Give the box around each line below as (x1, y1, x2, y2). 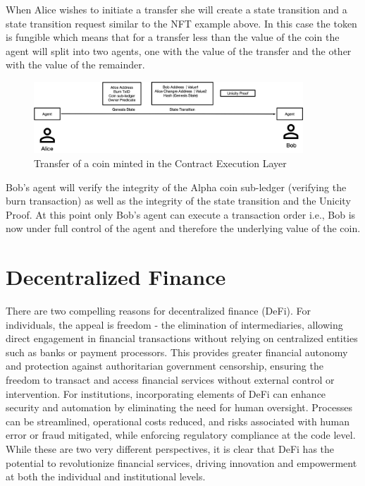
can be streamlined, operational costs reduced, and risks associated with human (6, 413, 349, 428)
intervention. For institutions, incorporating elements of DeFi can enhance (6, 386, 326, 401)
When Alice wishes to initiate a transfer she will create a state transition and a (6, 2, 347, 16)
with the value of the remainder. (6, 57, 145, 72)
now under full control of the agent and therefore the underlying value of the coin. (6, 221, 361, 236)
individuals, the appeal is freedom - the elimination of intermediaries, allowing (6, 317, 343, 332)
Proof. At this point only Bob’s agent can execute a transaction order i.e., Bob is (6, 207, 356, 221)
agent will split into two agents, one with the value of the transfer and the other (6, 43, 352, 58)
